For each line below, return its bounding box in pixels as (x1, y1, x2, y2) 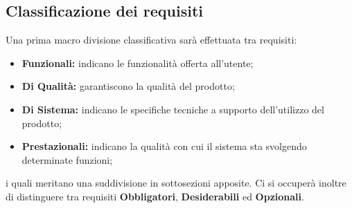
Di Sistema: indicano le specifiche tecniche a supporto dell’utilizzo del (21, 102, 324, 116)
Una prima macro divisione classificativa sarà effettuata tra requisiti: (6, 32, 297, 47)
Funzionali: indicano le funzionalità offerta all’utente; (21, 55, 254, 70)
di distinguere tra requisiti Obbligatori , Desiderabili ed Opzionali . (6, 189, 304, 203)
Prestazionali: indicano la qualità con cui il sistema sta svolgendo (21, 139, 307, 153)
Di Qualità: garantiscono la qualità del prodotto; (21, 79, 235, 93)
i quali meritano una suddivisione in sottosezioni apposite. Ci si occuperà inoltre (6, 176, 346, 190)
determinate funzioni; (21, 152, 113, 167)
